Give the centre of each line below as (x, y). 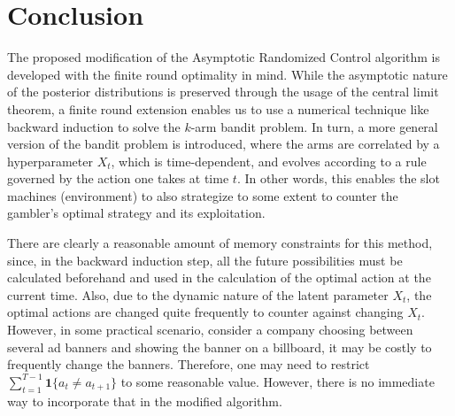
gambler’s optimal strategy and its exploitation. (136, 213)
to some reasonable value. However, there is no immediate (278, 381)
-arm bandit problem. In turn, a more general (314, 126)
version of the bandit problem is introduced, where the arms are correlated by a (224, 144)
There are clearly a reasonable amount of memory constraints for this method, (220, 243)
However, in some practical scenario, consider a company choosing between (210, 330)
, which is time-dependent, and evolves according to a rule (269, 161)
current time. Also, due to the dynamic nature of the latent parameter (198, 294)
